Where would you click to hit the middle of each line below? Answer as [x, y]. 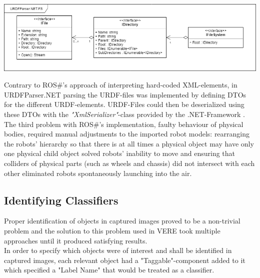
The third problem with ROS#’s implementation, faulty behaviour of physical [124, 124]
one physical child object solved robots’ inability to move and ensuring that [120, 153]
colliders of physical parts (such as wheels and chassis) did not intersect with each [129, 163]
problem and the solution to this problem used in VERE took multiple [112, 230]
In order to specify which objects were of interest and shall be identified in [118, 250]
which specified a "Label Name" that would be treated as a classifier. [109, 270]
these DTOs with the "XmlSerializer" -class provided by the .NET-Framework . [124, 114]
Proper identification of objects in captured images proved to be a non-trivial [122, 221]
